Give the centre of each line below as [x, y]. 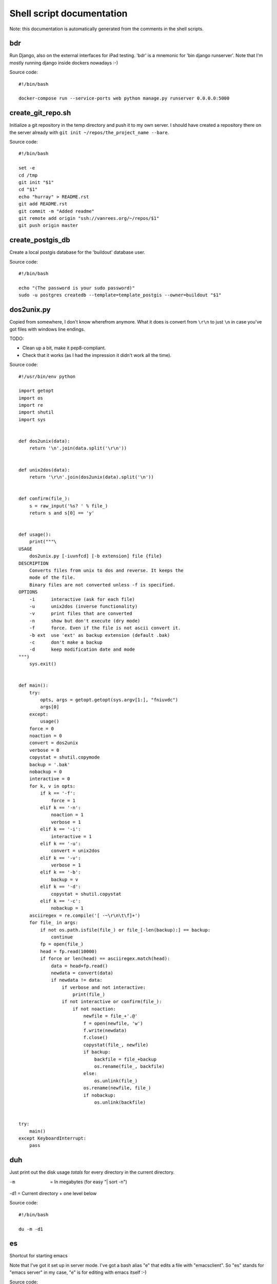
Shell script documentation [68, 13]
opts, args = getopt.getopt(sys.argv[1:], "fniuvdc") [109, 700]
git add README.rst [43, 204]
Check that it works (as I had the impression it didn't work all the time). [97, 355]
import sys [32, 419]
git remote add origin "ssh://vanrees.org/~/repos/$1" [89, 218]
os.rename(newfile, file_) [117, 1088]
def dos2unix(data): [44, 441]
